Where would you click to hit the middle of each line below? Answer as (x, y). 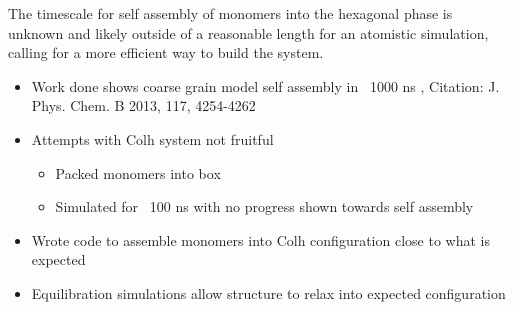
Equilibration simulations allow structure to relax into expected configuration (268, 292)
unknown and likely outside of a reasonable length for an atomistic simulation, (248, 32)
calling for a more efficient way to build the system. (166, 52)
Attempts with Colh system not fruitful (152, 138)
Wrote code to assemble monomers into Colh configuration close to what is (260, 239)
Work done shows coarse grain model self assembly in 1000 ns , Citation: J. (265, 85)
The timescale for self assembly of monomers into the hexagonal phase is (230, 13)
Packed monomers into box (138, 172)
